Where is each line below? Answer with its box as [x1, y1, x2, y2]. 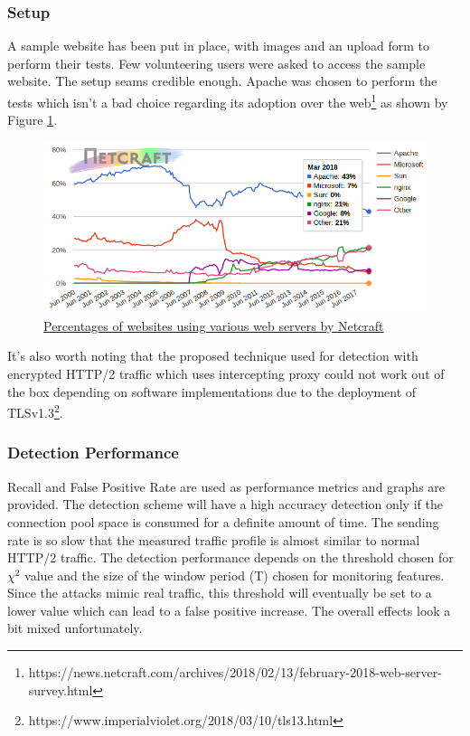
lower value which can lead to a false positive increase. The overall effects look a [7, 600, 451, 619]
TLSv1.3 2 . [7, 401, 63, 421]
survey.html [28, 680, 93, 699]
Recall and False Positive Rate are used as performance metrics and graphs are [7, 477, 446, 495]
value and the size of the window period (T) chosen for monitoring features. [24, 565, 445, 584]
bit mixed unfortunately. [7, 618, 143, 637]
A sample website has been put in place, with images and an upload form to [7, 36, 429, 55]
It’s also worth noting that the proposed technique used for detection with [7, 346, 418, 365]
